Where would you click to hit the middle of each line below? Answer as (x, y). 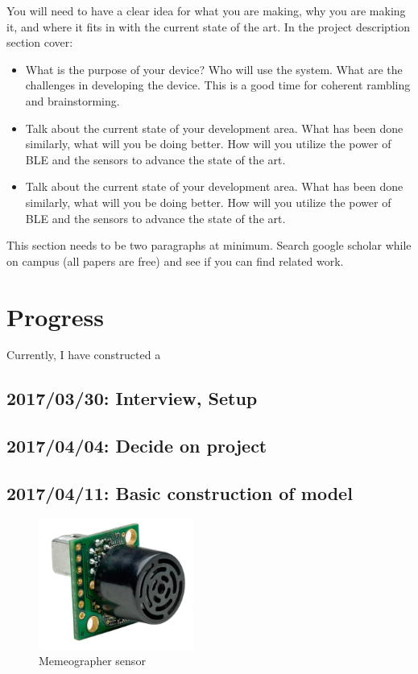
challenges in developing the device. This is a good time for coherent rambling (218, 85)
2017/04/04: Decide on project (137, 446)
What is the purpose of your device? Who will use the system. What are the (214, 69)
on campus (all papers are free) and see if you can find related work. (175, 261)
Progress (55, 316)
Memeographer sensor (92, 661)
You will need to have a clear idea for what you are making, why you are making (206, 10)
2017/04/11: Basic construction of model (180, 492)
